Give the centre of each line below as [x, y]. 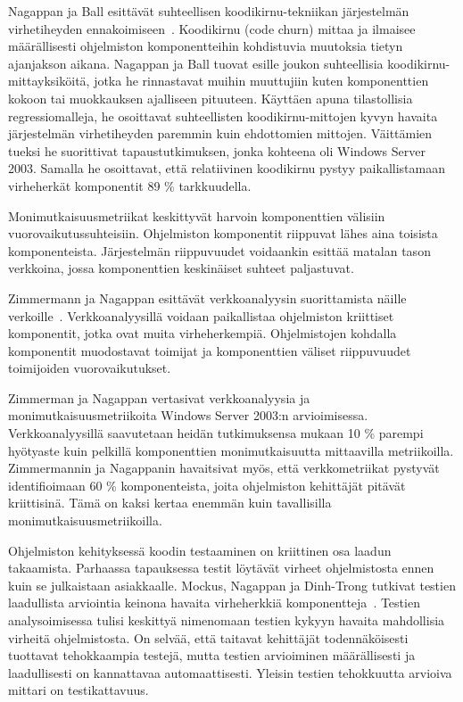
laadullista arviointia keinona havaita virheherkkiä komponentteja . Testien [214, 603]
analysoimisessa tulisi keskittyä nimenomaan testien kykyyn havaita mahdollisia [227, 620]
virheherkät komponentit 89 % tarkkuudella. [130, 185]
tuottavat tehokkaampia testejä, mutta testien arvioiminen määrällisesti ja [212, 655]
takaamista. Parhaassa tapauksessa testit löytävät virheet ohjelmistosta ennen [221, 568]
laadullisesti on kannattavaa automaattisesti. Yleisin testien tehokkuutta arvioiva [230, 672]
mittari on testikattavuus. [79, 690]
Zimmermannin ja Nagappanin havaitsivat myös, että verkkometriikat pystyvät [224, 468]
